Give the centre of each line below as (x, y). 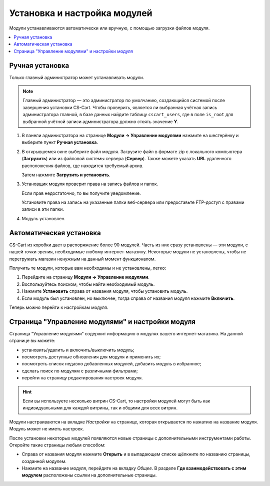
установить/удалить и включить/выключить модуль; (78, 350)
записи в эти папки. (43, 209)
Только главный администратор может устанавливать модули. (77, 77)
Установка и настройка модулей (81, 13)
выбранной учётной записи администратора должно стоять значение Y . (100, 121)
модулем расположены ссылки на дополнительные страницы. (89, 475)
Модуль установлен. (44, 218)
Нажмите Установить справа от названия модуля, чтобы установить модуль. (105, 291)
